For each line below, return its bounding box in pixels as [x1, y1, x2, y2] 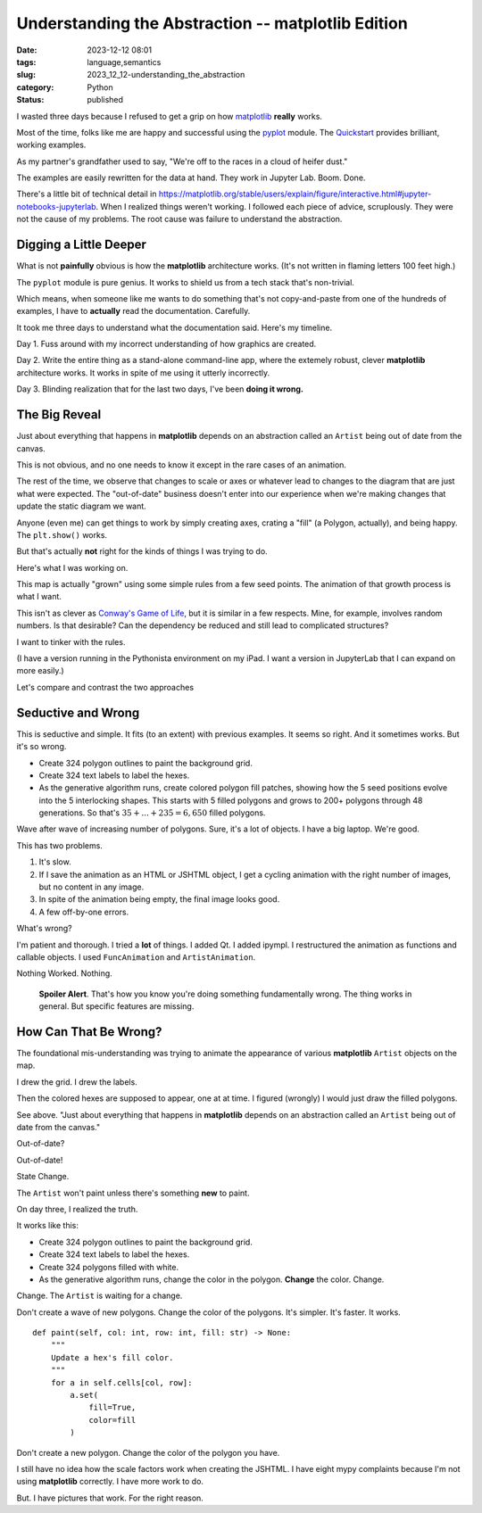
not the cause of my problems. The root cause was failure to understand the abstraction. [16, 214, 343, 225]
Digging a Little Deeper [16, 237, 146, 252]
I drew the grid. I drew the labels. [16, 1076, 137, 1087]
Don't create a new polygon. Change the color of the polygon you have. [16, 1447, 280, 1458]
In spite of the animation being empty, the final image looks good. [38, 894, 280, 905]
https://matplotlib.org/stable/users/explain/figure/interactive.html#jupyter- [158, 188, 432, 200]
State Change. [16, 1171, 70, 1182]
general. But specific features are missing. [38, 1001, 195, 1012]
